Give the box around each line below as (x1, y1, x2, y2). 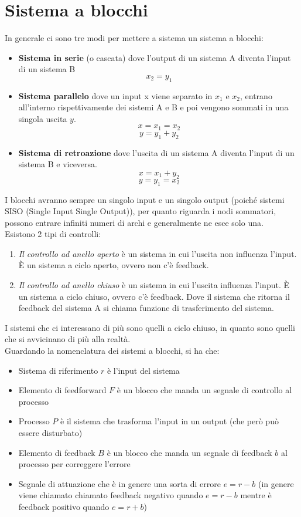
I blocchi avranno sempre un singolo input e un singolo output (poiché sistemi (5, 193, 285, 205)
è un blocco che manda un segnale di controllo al (117, 384, 292, 396)
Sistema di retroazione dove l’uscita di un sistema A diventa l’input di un (18, 146, 295, 158)
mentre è (240, 489, 272, 501)
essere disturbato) (18, 427, 83, 439)
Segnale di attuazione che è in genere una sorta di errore (18, 477, 221, 489)
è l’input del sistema (107, 364, 180, 376)
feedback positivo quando (18, 500, 110, 512)
